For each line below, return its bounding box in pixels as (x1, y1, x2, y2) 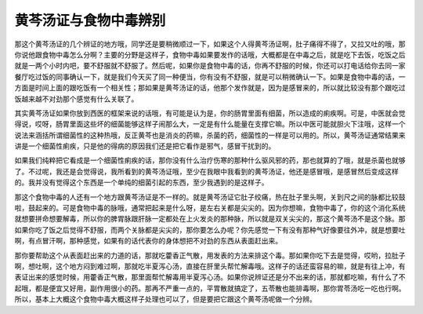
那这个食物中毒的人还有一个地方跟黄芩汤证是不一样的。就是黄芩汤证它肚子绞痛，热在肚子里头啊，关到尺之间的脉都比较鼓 (14, 192, 406, 202)
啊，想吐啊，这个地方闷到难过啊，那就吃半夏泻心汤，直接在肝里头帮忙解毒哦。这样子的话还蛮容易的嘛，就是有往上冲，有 (14, 261, 406, 271)
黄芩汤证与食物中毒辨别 (14, 12, 166, 29)
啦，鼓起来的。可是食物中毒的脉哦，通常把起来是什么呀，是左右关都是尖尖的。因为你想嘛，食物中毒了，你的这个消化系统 (14, 203, 406, 213)
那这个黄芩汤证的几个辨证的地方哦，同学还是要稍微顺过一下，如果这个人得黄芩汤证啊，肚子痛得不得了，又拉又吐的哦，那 (14, 39, 406, 49)
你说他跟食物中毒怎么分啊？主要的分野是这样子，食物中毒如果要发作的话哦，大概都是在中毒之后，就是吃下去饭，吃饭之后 (14, 49, 406, 59)
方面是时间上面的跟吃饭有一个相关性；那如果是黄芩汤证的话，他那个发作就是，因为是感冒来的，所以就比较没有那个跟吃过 (14, 83, 406, 93)
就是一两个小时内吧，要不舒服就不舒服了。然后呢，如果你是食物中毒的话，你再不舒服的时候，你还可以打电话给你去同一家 (14, 61, 406, 71)
